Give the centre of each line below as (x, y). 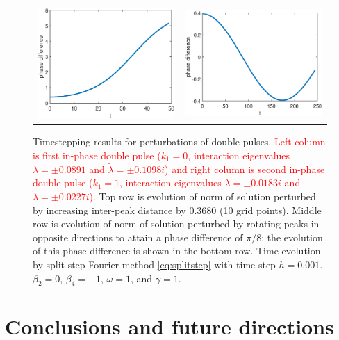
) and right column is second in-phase (245, 169)
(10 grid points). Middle (270, 210)
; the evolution (292, 237)
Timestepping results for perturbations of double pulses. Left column (179, 141)
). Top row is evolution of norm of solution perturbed (202, 196)
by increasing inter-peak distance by (109, 210)
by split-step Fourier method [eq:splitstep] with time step (154, 264)
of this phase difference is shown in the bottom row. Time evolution (177, 251)
